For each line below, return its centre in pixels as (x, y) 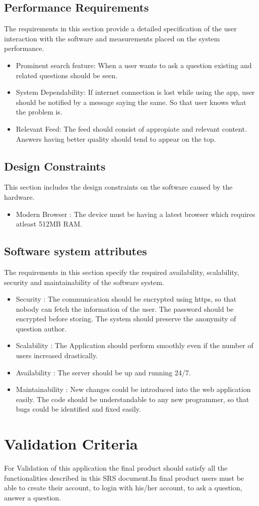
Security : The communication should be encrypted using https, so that (126, 299)
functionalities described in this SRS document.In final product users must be (124, 477)
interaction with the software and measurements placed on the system (112, 38)
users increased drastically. (57, 355)
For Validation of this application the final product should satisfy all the (116, 468)
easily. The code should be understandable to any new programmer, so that (133, 399)
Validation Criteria (71, 444)
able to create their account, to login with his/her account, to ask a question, (123, 488)
